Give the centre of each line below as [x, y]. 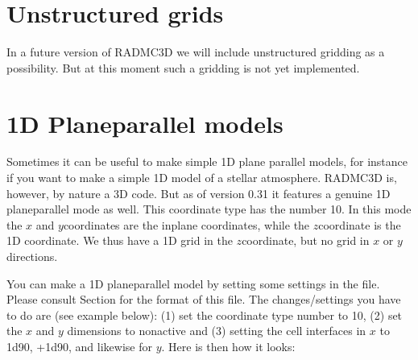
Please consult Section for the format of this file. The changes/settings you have [204, 299]
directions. [32, 256]
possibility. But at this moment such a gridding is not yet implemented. [183, 67]
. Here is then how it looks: [228, 346]
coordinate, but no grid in [306, 240]
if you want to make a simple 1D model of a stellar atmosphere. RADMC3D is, [202, 178]
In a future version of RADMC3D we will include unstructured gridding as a [196, 52]
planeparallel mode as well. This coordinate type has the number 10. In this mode [209, 209]
